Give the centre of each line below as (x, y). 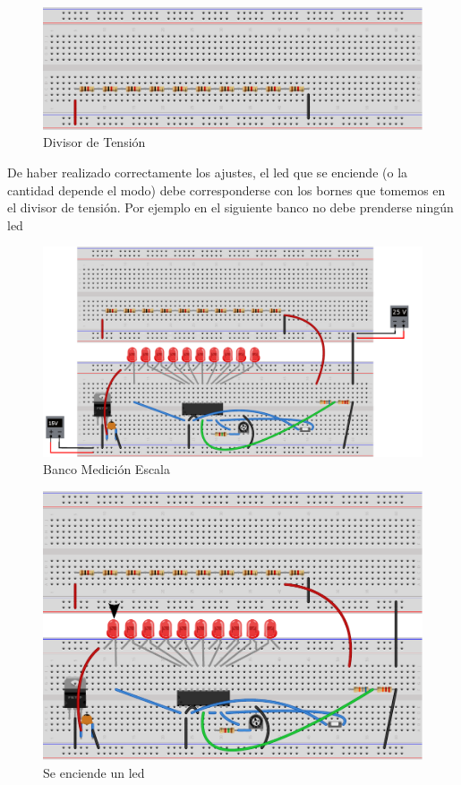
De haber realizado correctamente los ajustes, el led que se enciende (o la (208, 173)
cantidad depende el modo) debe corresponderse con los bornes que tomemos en (226, 190)
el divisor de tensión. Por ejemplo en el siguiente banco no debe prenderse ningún (230, 207)
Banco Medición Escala (107, 469)
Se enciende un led (94, 772)
